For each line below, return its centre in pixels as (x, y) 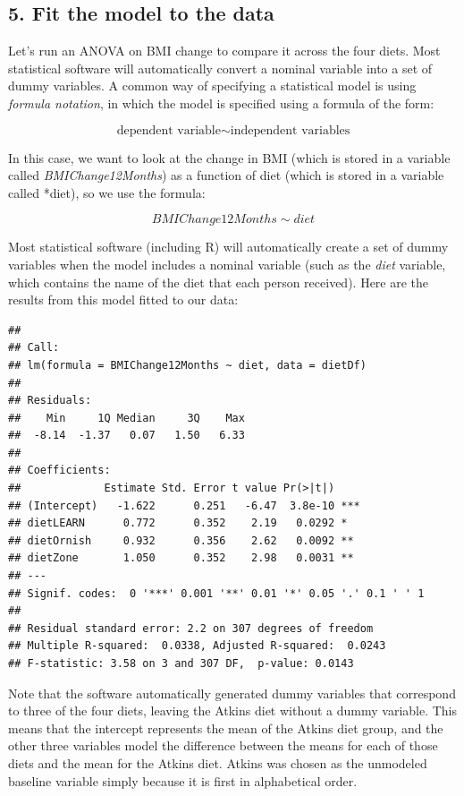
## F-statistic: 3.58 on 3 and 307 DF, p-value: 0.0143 (181, 664)
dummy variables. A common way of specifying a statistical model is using (212, 86)
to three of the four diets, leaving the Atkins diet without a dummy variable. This (233, 710)
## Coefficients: (59, 471)
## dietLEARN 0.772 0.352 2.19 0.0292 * (178, 523)
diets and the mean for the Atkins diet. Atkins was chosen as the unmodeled (218, 762)
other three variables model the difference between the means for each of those (223, 745)
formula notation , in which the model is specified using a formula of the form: (221, 103)
